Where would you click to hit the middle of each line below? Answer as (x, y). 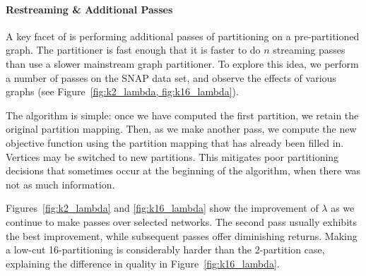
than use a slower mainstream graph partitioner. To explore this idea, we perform (182, 63)
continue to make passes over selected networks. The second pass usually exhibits (181, 221)
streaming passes (309, 50)
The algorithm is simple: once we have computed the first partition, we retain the (182, 115)
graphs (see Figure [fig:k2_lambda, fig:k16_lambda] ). (122, 91)
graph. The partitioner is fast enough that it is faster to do (133, 50)
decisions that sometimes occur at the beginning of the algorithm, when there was (183, 170)
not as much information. (60, 184)
